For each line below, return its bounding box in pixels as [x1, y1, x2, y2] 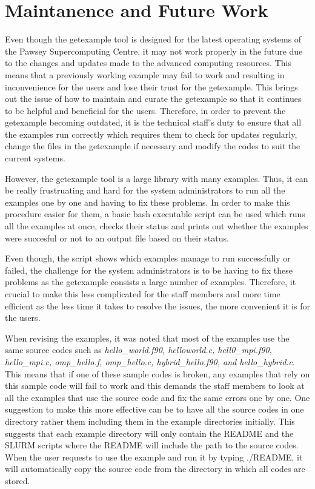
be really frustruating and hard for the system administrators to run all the [5, 184, 285, 197]
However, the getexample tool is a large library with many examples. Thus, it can [5, 172, 308, 184]
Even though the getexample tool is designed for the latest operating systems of [5, 33, 302, 46]
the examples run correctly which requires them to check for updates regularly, [5, 127, 297, 140]
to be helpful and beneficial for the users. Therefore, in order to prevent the [5, 104, 286, 116]
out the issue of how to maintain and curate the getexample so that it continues [5, 92, 302, 105]
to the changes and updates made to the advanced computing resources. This [5, 56, 291, 69]
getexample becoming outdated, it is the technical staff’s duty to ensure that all [5, 116, 302, 129]
